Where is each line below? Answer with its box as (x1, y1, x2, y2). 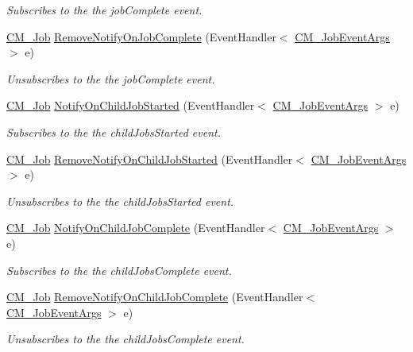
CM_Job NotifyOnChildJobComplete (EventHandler (6, 219, 265, 236)
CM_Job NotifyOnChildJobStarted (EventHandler (6, 97, 255, 114)
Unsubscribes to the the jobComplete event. (6, 70, 215, 87)
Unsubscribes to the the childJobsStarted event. (6, 192, 234, 209)
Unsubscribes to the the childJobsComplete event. (6, 331, 245, 347)
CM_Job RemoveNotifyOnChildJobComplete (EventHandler (6, 288, 303, 305)
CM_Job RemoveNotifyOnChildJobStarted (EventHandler (6, 150, 293, 167)
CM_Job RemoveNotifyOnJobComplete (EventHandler (6, 28, 276, 44)
